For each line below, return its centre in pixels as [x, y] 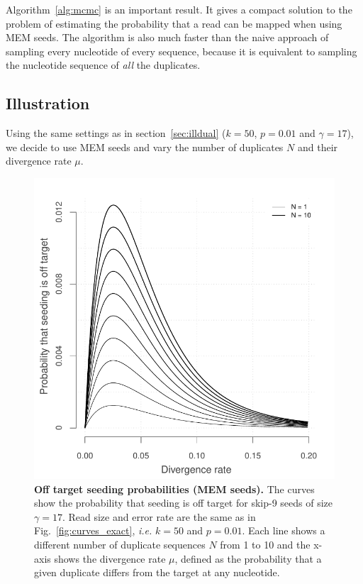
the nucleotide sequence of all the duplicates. [103, 65]
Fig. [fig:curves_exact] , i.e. [93, 530]
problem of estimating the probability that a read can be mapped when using [174, 23]
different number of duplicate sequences [120, 544]
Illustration [48, 103]
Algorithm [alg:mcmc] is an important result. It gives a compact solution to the [179, 9]
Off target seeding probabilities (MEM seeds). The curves [174, 489]
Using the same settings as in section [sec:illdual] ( [116, 133]
